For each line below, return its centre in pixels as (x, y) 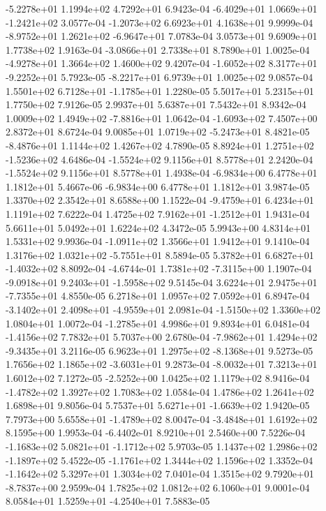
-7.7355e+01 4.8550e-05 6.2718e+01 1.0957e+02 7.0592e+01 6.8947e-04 (158, 296)
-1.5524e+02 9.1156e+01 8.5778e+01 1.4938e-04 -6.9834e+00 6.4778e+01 (162, 173)
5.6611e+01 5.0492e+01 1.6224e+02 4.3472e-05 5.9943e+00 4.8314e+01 (158, 227)
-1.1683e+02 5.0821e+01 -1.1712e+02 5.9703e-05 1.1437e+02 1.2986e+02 (162, 446)
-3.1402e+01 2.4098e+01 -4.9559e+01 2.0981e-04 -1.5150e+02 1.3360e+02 (163, 310)
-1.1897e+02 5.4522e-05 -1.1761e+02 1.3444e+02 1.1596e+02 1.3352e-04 (160, 460)
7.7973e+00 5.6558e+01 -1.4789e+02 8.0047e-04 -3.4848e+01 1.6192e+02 (162, 419)
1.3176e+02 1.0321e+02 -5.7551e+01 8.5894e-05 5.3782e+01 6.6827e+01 (160, 254)
